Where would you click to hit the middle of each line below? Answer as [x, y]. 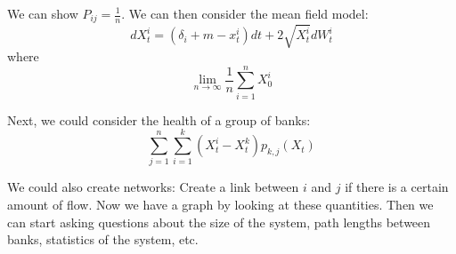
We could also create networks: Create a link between [153, 187]
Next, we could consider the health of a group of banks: [159, 119]
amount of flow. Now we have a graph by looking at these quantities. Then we [220, 205]
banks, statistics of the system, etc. [103, 239]
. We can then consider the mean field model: [245, 13]
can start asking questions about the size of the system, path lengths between [219, 222]
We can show [43, 13]
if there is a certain [397, 187]
